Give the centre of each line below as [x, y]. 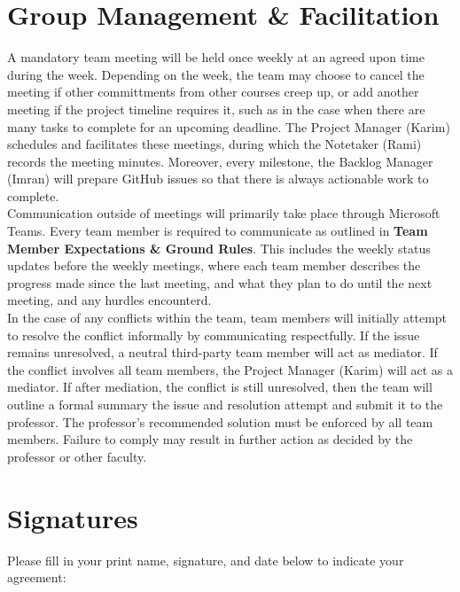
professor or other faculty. [77, 456]
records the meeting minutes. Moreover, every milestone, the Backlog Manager [220, 161]
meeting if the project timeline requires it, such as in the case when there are [216, 109]
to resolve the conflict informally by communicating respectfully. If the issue [214, 335]
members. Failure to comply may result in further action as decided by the [210, 439]
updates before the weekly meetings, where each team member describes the [214, 265]
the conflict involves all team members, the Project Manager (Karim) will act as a [230, 369]
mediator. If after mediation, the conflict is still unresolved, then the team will [220, 387]
